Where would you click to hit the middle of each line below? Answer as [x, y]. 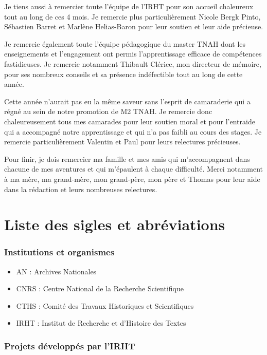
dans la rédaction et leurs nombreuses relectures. [81, 189]
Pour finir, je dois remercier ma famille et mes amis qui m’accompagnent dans [127, 158]
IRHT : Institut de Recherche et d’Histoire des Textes [101, 323]
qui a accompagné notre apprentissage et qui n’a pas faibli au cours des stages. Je [133, 131]
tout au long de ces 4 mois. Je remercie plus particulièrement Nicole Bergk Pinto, [132, 16]
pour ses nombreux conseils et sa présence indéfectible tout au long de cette [123, 74]
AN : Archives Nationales [56, 271]
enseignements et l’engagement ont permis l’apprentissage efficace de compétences [133, 54]
